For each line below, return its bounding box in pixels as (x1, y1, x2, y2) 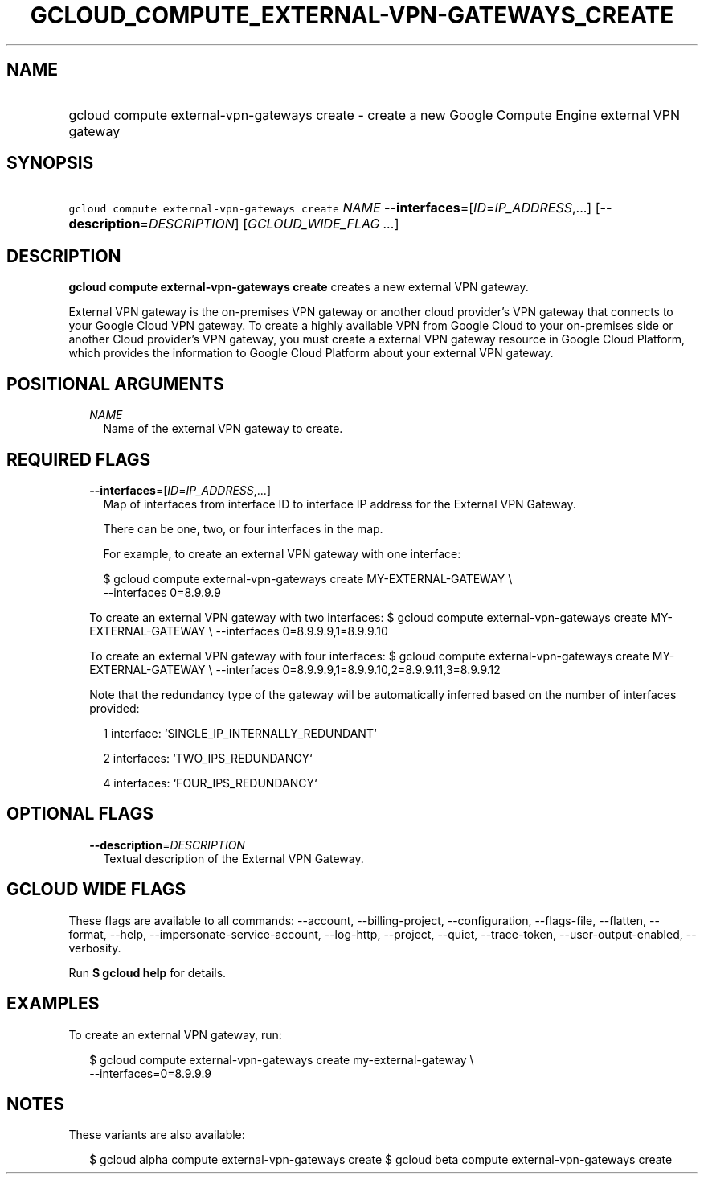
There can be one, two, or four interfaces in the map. (103, 521, 383, 536)
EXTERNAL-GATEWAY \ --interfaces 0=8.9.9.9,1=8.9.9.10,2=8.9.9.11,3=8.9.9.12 (89, 662, 501, 676)
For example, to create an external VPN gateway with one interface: (103, 546, 461, 561)
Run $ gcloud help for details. (68, 965, 227, 980)
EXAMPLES (6, 993, 100, 1014)
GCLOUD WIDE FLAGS (6, 879, 186, 900)
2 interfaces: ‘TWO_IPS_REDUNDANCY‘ (103, 750, 313, 765)
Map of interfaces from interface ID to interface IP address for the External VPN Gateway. (103, 496, 576, 511)
